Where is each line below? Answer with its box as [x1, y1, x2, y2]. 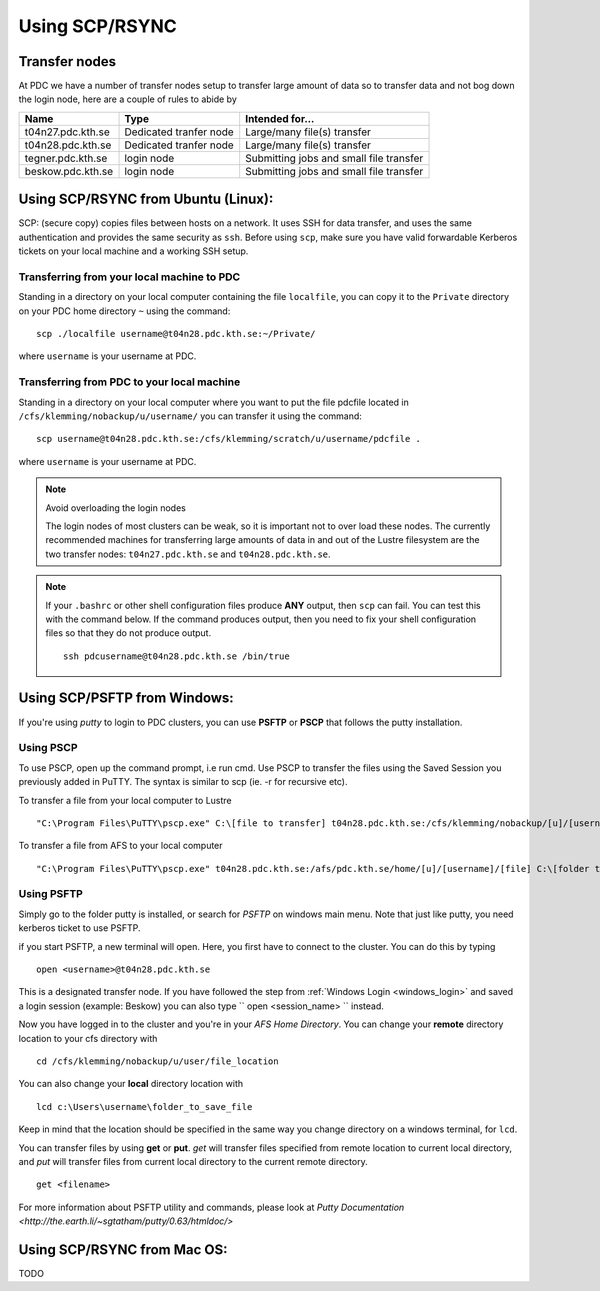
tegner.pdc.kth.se [24, 151, 108, 165]
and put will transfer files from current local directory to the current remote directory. [18, 1155, 369, 1167]
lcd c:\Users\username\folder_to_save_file [36, 1101, 253, 1112]
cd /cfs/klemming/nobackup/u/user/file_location [36, 1055, 279, 1067]
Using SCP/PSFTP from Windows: [18, 690, 234, 707]
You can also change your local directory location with [18, 1078, 244, 1090]
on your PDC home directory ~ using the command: [18, 305, 231, 317]
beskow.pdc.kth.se [24, 164, 114, 178]
